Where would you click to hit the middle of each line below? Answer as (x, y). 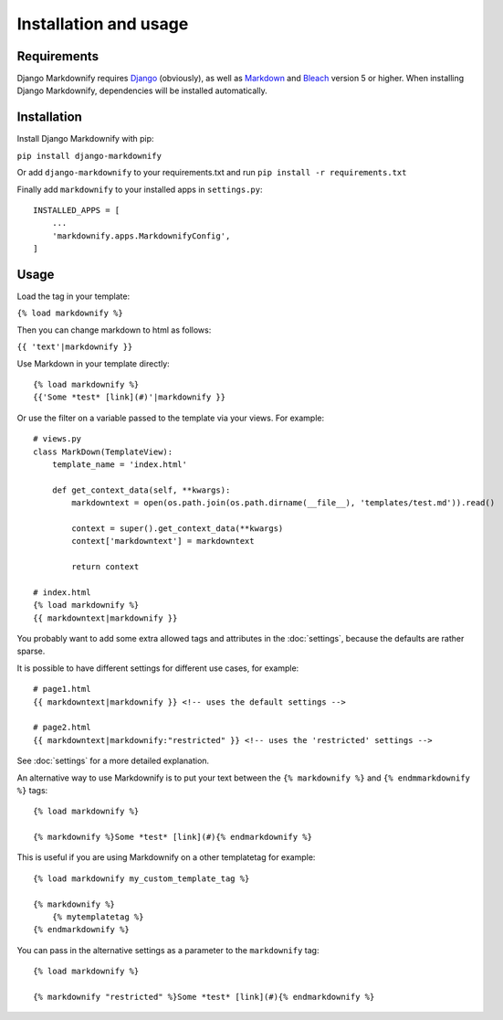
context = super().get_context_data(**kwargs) (178, 528)
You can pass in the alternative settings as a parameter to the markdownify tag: (168, 950)
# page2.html (62, 728)
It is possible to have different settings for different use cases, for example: (158, 668)
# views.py (58, 439)
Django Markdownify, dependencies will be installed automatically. (142, 90)
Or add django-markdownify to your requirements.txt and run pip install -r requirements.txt (212, 173)
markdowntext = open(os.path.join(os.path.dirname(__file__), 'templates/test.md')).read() (283, 503)
